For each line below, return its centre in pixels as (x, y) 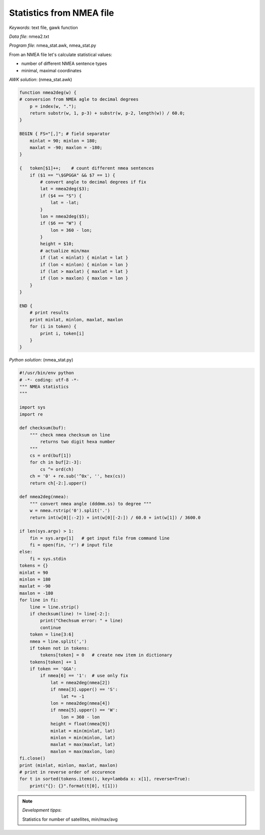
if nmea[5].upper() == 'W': (84, 710)
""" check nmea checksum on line (70, 435)
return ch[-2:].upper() (58, 483)
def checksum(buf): (43, 428)
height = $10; (57, 244)
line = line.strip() (54, 607)
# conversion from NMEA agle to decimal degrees (79, 99)
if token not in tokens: (60, 648)
